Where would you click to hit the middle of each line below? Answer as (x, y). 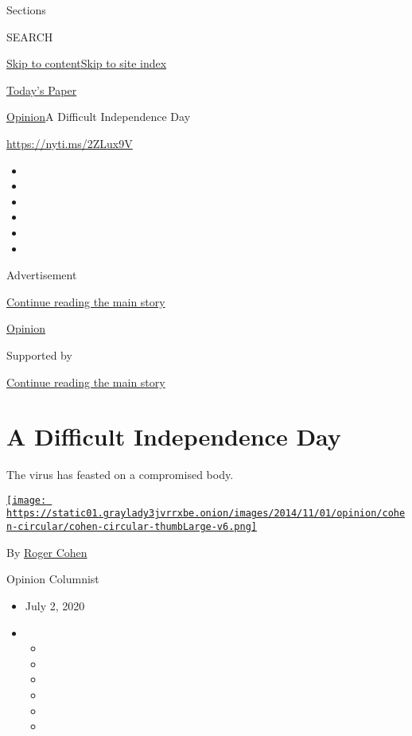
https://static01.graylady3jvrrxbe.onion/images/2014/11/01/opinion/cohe (206, 514)
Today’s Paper (42, 90)
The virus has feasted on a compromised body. (120, 475)
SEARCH (30, 36)
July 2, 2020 (55, 605)
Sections (26, 10)
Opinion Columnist (53, 579)
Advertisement (42, 275)
